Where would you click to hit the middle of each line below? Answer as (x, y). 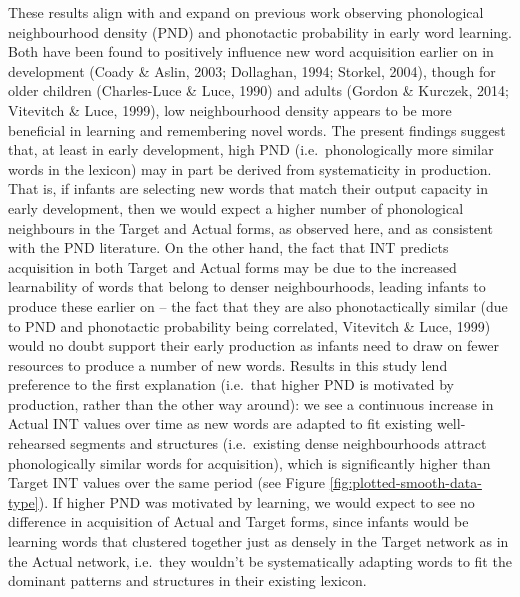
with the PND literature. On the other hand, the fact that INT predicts (228, 247)
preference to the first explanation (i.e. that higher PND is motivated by (231, 384)
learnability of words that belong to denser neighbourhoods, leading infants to (247, 286)
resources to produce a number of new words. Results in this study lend (228, 364)
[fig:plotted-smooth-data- (405, 482)
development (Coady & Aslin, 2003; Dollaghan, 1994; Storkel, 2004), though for (252, 70)
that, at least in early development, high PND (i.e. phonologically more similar (251, 149)
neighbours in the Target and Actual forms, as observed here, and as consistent (250, 227)
